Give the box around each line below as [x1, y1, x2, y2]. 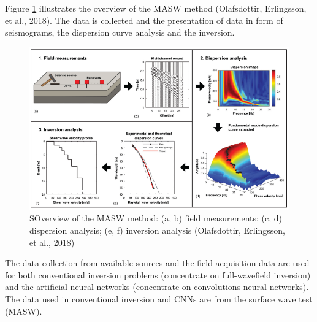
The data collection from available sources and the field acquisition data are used [5, 256, 310, 269]
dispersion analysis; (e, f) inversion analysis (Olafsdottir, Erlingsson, [29, 224, 285, 237]
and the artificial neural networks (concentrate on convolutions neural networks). [5, 280, 309, 293]
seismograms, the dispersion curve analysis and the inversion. [5, 26, 235, 39]
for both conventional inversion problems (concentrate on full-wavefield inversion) [5, 268, 311, 281]
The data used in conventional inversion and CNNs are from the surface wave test [5, 293, 313, 305]
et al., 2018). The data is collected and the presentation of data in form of [5, 13, 283, 26]
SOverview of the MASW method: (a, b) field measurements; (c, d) [29, 212, 283, 224]
